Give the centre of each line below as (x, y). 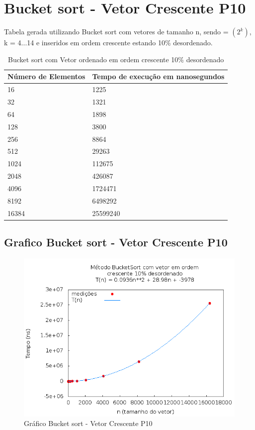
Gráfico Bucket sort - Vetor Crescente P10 (88, 423)
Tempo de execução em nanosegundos (158, 76)
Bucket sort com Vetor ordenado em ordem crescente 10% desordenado (116, 59)
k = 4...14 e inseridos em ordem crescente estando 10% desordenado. (108, 43)
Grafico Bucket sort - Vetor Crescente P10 (116, 242)
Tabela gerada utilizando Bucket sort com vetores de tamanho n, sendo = (116, 32)
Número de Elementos (46, 76)
